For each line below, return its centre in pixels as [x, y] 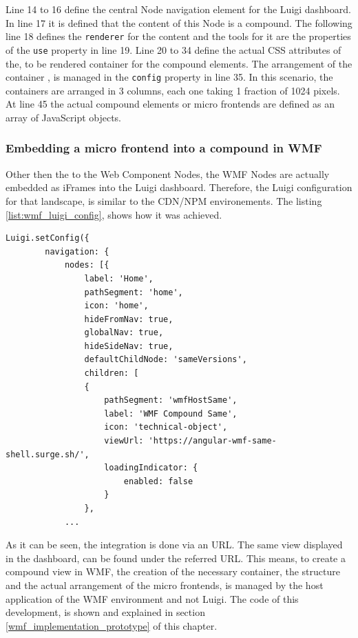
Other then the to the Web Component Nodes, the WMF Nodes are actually [168, 173]
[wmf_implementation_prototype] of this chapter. [112, 625]
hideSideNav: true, [129, 346]
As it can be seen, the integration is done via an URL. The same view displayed [174, 545]
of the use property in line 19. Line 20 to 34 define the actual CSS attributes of [173, 49]
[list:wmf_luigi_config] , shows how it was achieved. [114, 214]
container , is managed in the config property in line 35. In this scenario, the [169, 77]
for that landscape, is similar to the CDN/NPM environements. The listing [164, 200]
